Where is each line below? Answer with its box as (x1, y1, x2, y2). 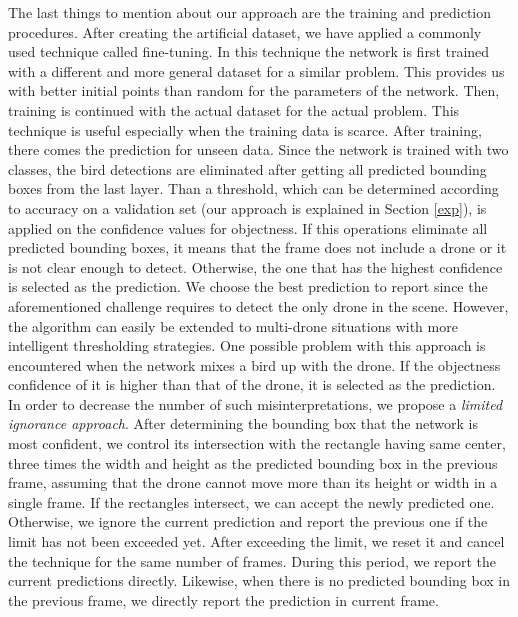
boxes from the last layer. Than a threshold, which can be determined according (8, 178, 499, 199)
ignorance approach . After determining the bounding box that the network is (8, 413, 478, 434)
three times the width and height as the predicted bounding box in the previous (8, 452, 498, 473)
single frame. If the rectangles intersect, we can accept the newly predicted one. (8, 491, 495, 512)
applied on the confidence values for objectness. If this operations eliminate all (8, 217, 488, 238)
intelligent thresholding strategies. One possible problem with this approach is (8, 335, 486, 356)
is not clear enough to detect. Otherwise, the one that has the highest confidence (8, 256, 503, 277)
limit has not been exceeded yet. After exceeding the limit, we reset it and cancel (8, 531, 505, 552)
